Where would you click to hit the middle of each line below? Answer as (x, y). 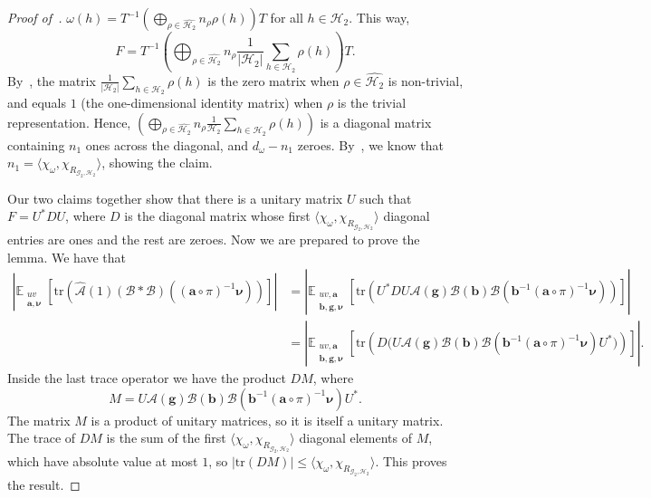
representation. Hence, (69, 122)
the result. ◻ (44, 484)
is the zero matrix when (273, 80)
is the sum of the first (166, 438)
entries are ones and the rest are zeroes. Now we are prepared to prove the (214, 239)
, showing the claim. (157, 163)
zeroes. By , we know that (370, 144)
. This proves (411, 460)
